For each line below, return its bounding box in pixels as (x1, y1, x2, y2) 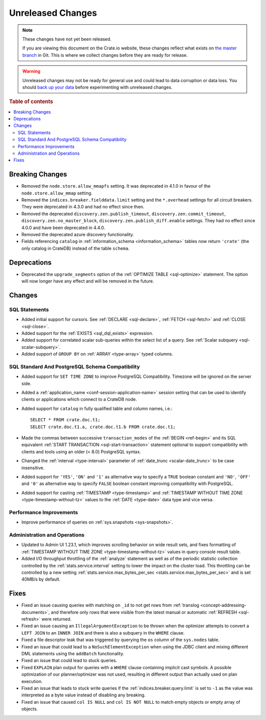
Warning (22, 68, 40, 74)
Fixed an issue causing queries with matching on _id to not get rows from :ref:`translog (21, 602, 199, 608)
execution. (21, 678, 43, 684)
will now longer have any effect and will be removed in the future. (21, 278, 154, 284)
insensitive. (21, 465, 45, 471)
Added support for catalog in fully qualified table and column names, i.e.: (21, 405, 172, 411)
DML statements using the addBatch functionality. (21, 650, 124, 656)
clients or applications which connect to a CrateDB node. (21, 397, 137, 402)
